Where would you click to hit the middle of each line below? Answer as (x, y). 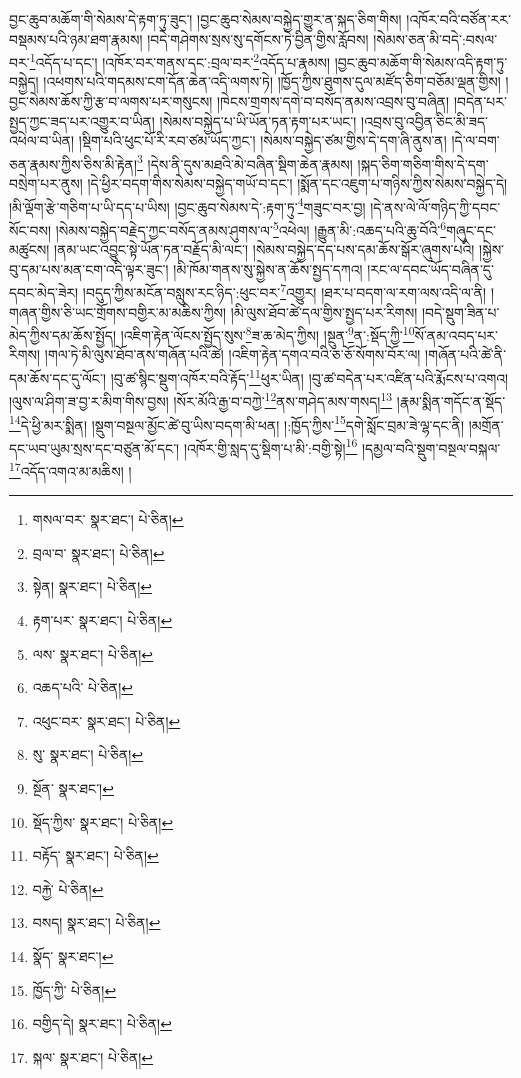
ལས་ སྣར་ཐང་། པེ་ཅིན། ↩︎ (93, 653)
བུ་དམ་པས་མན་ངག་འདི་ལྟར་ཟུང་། (89, 268)
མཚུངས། (29, 249)
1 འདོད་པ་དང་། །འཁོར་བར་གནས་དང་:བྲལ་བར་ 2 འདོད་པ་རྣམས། (180, 60)
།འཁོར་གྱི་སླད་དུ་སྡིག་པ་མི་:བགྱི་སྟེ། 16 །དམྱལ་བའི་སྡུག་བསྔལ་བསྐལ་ (342, 446)
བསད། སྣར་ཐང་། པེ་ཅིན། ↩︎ (96, 922)
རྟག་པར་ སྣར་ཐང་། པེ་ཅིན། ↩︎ (102, 620)
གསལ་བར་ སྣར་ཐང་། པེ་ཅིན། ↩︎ (108, 519)
